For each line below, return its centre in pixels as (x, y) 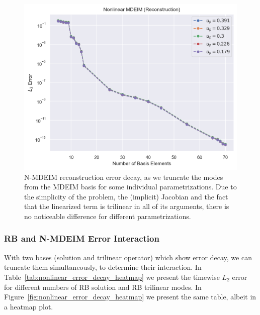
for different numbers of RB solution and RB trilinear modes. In (103, 287)
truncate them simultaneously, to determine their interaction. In (103, 267)
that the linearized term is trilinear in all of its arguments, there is (127, 206)
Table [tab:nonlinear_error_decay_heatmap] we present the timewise (112, 277)
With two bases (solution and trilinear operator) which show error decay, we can (128, 257)
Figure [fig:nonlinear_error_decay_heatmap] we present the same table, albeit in (130, 297)
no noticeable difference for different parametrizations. (108, 216)
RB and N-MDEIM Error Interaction (82, 238)
